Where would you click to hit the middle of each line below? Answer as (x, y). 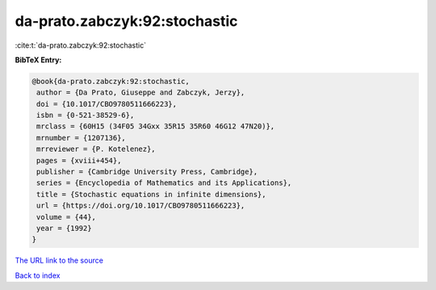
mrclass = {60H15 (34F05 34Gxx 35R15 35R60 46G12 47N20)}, (156, 126)
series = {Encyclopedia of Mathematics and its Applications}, (164, 183)
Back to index (38, 275)
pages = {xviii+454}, (79, 160)
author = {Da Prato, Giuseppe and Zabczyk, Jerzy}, (141, 92)
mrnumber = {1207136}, (82, 138)
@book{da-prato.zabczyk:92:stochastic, (111, 81)
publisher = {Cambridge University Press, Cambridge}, (147, 172)
